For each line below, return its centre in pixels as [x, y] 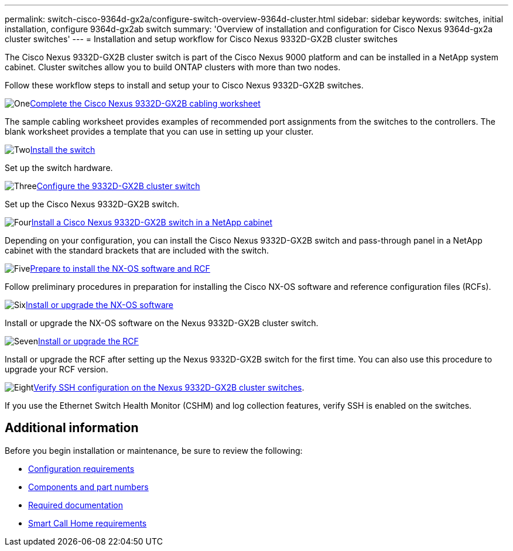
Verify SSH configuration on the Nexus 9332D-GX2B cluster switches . [169, 387]
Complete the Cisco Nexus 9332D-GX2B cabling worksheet [145, 103]
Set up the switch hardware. [59, 168]
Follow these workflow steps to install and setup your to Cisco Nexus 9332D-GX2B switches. [184, 85]
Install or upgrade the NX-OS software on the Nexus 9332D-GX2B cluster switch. [162, 323]
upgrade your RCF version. [57, 369]
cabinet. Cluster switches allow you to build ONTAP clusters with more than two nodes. [173, 67]
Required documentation [76, 505]
